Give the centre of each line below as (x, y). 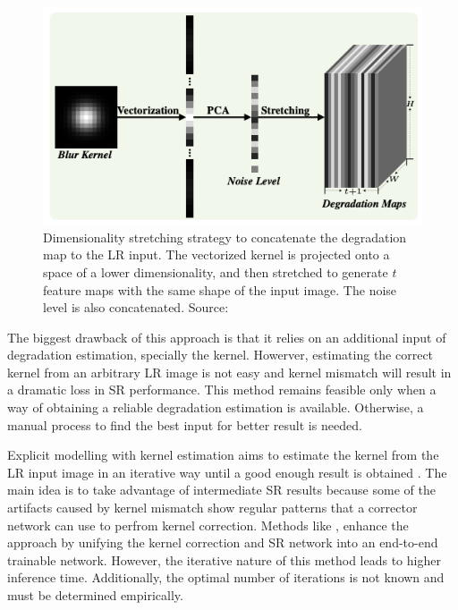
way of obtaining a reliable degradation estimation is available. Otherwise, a (216, 407)
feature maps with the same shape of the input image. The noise (220, 289)
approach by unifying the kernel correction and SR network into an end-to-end (223, 542)
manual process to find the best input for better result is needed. (185, 424)
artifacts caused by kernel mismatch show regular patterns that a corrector (212, 508)
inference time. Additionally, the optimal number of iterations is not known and (226, 577)
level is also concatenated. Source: (136, 307)
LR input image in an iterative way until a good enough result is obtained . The (227, 472)
